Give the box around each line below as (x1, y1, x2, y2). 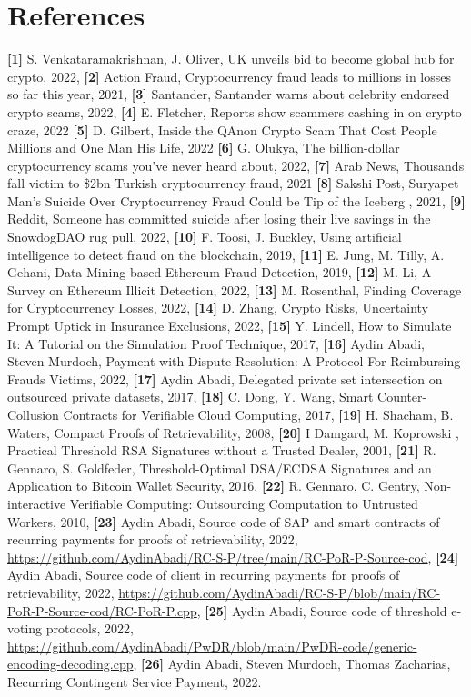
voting (7, 619, 43, 638)
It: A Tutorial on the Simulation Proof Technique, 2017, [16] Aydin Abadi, (7, 334, 426, 353)
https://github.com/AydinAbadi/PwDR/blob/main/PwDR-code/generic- (7, 636, 417, 655)
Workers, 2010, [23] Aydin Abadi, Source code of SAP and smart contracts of (7, 512, 440, 531)
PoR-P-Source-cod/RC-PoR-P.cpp (7, 601, 197, 620)
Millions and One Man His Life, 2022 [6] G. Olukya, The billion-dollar (7, 138, 400, 157)
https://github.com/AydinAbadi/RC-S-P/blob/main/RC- (118, 582, 441, 602)
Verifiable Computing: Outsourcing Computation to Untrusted (69, 493, 418, 513)
